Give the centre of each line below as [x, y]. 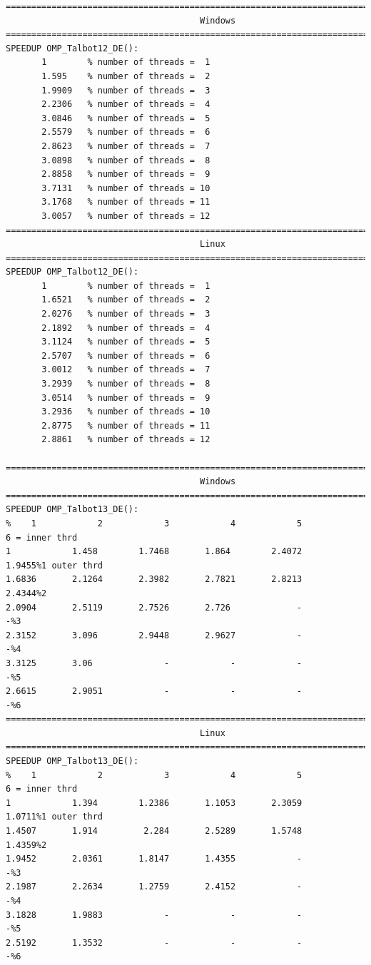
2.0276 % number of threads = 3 [126, 314]
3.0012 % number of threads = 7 [126, 370]
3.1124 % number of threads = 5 [126, 342]
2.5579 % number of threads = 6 [126, 132]
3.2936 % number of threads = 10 [126, 412]
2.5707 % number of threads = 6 [126, 356]
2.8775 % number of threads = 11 [126, 425]
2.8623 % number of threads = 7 [126, 146]
